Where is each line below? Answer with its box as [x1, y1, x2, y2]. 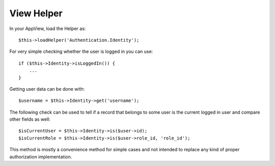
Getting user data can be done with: [9, 86, 85, 92]
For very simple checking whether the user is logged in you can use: [9, 48, 153, 54]
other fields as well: [9, 116, 51, 122]
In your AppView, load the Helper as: [9, 25, 86, 32]
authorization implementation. [9, 153, 72, 160]
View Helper [9, 8, 63, 19]
